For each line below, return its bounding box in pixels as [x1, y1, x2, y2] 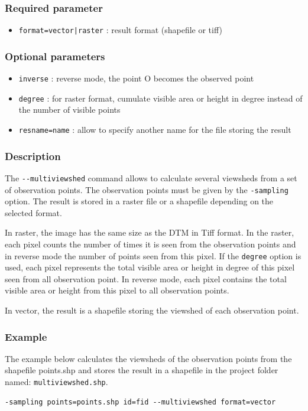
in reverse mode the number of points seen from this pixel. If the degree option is [5, 249, 301, 262]
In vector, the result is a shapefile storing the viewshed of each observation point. [5, 304, 299, 316]
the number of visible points [18, 103, 121, 116]
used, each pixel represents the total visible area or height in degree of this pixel [5, 261, 295, 273]
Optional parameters [5, 48, 105, 63]
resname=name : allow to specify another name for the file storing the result [18, 123, 291, 135]
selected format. [5, 206, 62, 218]
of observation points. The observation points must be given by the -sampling [5, 183, 288, 195]
